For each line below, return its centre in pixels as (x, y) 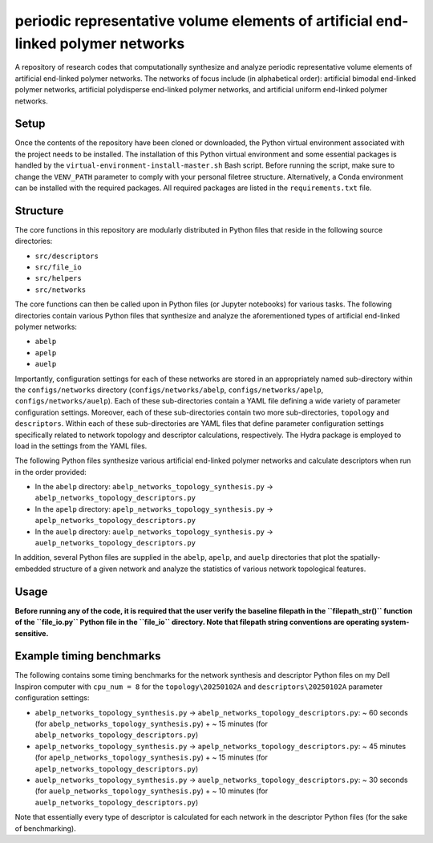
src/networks (61, 290)
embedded (33, 569)
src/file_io (58, 267)
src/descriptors (67, 256)
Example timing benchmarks (88, 657)
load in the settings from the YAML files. (81, 446)
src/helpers (58, 278)
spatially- (365, 557)
